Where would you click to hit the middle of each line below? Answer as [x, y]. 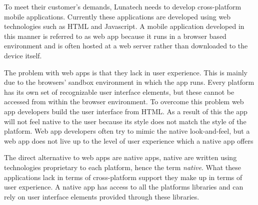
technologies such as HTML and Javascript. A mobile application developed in [124, 26]
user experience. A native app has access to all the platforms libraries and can [124, 187]
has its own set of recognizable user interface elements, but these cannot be [119, 92]
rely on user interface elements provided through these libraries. [102, 196]
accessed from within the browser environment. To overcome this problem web [124, 102]
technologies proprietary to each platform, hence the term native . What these [122, 167]
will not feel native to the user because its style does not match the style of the [125, 121]
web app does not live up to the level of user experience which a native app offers [129, 140]
